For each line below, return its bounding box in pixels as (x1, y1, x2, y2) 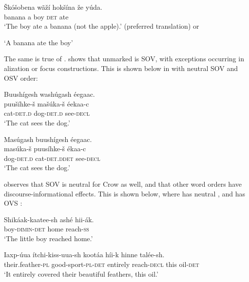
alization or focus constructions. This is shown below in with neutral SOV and (4, 63, 238, 73)
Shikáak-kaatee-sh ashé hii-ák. (4, 214, 94, 224)
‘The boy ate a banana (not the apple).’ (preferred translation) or (4, 21, 199, 31)
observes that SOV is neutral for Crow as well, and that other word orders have (4, 178, 242, 189)
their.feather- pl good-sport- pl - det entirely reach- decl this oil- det (4, 259, 199, 269)
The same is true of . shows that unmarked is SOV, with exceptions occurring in (4, 53, 244, 64)
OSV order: (4, 72, 38, 83)
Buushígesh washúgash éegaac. (4, 89, 95, 99)
